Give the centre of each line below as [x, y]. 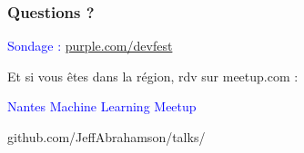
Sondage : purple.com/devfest [90, 46]
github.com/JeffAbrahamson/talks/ [106, 137]
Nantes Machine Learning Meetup [102, 106]
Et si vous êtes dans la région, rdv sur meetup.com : [153, 76]
